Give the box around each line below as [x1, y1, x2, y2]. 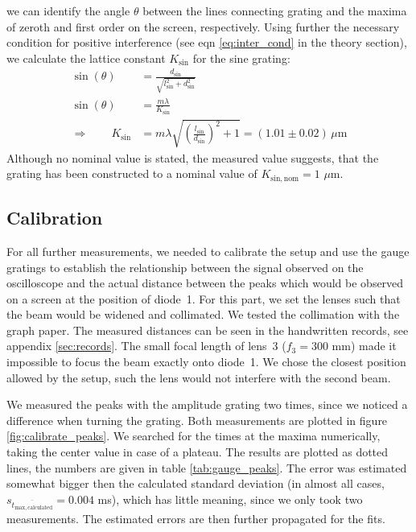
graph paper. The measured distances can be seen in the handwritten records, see [6, 321, 409, 338]
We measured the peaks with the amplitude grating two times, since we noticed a [6, 396, 408, 413]
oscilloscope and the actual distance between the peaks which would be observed [6, 274, 404, 291]
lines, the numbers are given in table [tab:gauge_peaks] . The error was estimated [6, 459, 407, 476]
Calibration [6, 205, 103, 230]
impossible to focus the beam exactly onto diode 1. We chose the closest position [6, 353, 406, 370]
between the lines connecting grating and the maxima [142, 2, 407, 19]
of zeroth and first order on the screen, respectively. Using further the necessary [6, 18, 400, 35]
